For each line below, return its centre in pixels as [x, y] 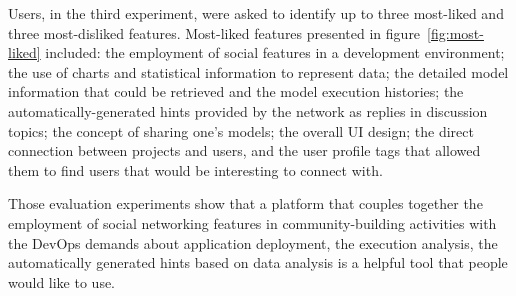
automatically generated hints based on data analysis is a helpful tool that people [258, 262]
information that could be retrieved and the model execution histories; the [236, 91]
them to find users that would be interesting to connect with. [195, 169]
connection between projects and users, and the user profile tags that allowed [244, 150]
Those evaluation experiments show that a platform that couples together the [245, 203]
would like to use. [62, 281]
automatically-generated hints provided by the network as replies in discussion [248, 110]
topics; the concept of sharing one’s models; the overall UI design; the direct [241, 130]
